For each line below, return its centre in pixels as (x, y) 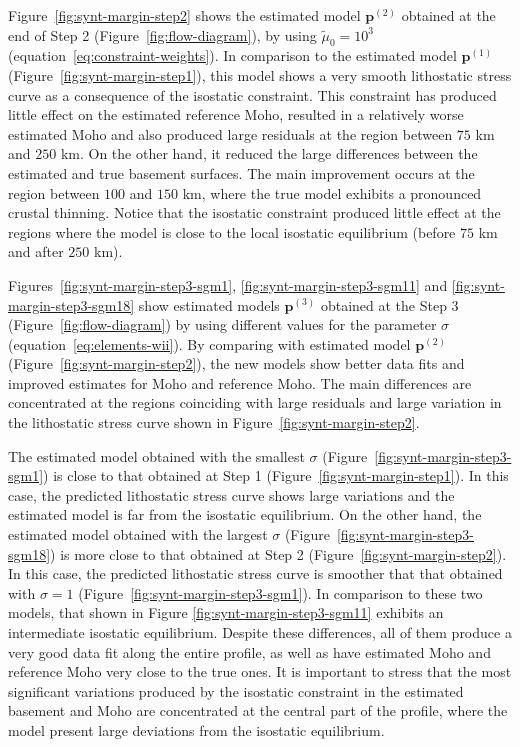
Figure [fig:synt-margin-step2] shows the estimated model (184, 15)
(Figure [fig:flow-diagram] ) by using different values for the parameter (222, 324)
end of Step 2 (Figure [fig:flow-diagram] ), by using (162, 34)
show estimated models (209, 304)
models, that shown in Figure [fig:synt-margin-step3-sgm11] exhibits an (226, 612)
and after (36, 251)
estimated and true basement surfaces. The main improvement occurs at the (241, 172)
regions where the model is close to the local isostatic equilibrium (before (232, 231)
